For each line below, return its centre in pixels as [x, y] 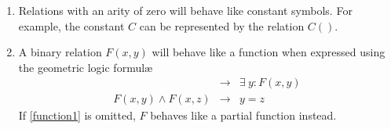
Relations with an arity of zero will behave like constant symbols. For [185, 10]
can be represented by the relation [222, 25]
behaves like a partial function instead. [243, 115]
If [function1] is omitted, [77, 115]
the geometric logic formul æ [86, 67]
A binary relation [60, 52]
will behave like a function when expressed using [269, 52]
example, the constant [71, 25]
